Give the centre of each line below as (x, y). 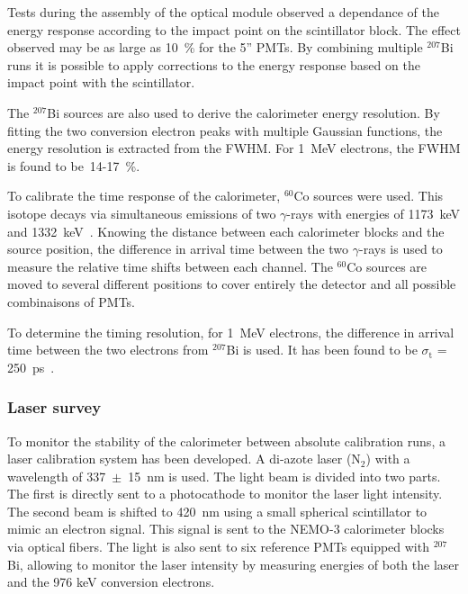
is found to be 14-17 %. (74, 165)
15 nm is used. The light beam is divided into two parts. (284, 476)
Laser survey (54, 407)
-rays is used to (400, 249)
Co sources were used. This (369, 196)
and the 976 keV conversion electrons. (111, 582)
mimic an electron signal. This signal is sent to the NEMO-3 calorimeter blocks (226, 529)
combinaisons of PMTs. (71, 301)
